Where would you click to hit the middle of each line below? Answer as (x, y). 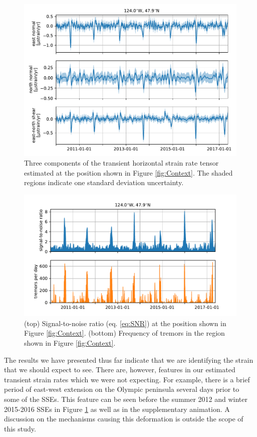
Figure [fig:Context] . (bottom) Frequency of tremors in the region (124, 333)
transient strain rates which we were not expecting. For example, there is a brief (127, 379)
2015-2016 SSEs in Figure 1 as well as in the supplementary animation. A (117, 409)
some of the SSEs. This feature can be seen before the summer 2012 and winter (126, 399)
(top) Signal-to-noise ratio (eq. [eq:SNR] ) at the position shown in (125, 323)
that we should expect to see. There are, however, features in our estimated (120, 370)
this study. (20, 428)
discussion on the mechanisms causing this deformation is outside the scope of (124, 419)
